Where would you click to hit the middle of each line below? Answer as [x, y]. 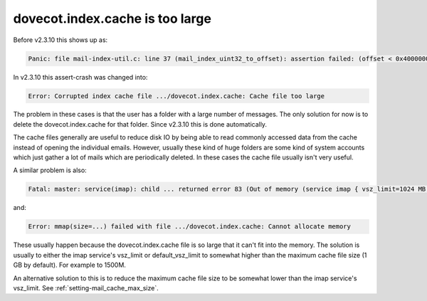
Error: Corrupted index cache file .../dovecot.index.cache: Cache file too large [176, 96]
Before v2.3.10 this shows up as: [60, 40]
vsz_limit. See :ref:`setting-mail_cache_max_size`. [86, 287]
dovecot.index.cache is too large [112, 19]
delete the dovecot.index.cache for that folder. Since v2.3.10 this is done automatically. [140, 124]
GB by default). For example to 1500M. [69, 265]
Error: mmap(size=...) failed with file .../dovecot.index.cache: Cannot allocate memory [190, 227]
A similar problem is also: [50, 170]
